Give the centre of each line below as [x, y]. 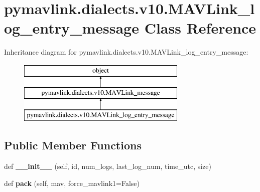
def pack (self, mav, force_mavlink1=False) [72, 183]
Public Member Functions [73, 145]
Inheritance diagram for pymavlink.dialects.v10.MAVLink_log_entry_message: [126, 52]
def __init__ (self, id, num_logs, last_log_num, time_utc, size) [108, 166]
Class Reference [200, 28]
